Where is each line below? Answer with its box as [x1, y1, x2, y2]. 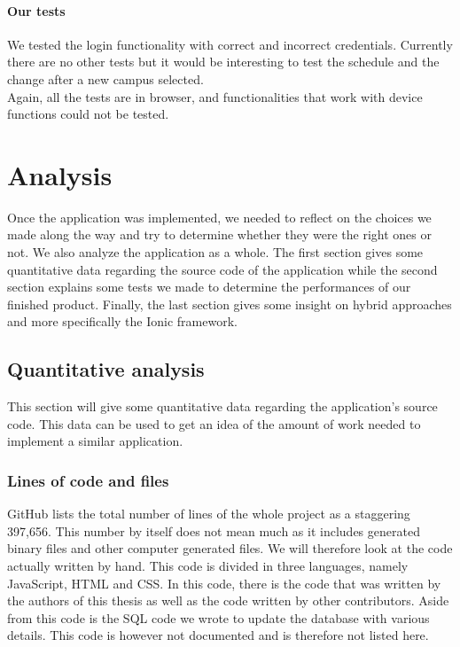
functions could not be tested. [7, 105, 169, 123]
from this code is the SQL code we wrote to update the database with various [7, 608, 430, 627]
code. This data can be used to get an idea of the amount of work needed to [7, 414, 421, 433]
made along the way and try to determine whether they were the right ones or [7, 225, 432, 244]
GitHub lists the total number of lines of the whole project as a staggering [7, 504, 410, 523]
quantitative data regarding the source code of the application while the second [7, 260, 438, 278]
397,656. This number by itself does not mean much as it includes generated [7, 521, 420, 540]
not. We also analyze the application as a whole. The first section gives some [7, 243, 424, 261]
